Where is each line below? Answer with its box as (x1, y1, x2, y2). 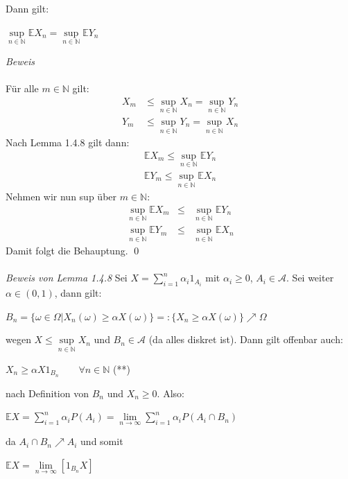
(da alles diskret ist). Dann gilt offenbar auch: (148, 332, 343, 347)
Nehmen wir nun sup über (6, 189, 117, 204)
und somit (80, 434, 123, 448)
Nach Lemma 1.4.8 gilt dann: (6, 135, 130, 150)
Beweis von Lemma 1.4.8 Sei (6, 270, 128, 285)
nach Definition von (6, 385, 89, 400)
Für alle (6, 81, 39, 95)
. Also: (157, 385, 184, 400)
